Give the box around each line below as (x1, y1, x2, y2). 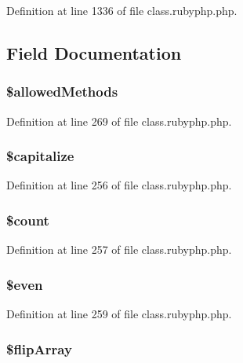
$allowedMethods (6, 82, 118, 101)
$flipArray (6, 339, 72, 358)
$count (6, 210, 49, 229)
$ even (6, 274, 43, 294)
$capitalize (6, 146, 74, 166)
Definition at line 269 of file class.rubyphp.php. (6, 112, 232, 129)
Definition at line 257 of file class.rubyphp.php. (6, 241, 232, 258)
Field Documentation (6, 40, 182, 64)
